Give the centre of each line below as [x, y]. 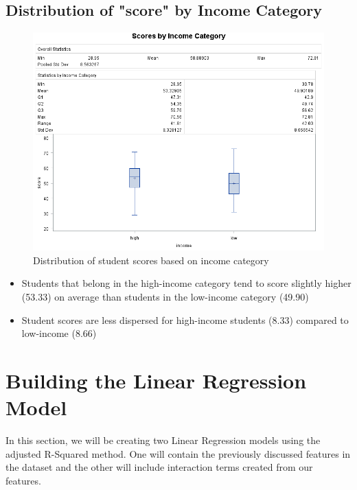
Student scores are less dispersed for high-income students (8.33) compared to [185, 319]
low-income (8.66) [59, 333]
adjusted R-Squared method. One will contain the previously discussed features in [178, 453]
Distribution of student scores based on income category [151, 260]
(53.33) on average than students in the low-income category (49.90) [165, 296]
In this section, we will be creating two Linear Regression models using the [163, 440]
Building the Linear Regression [156, 380]
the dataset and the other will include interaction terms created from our [159, 467]
